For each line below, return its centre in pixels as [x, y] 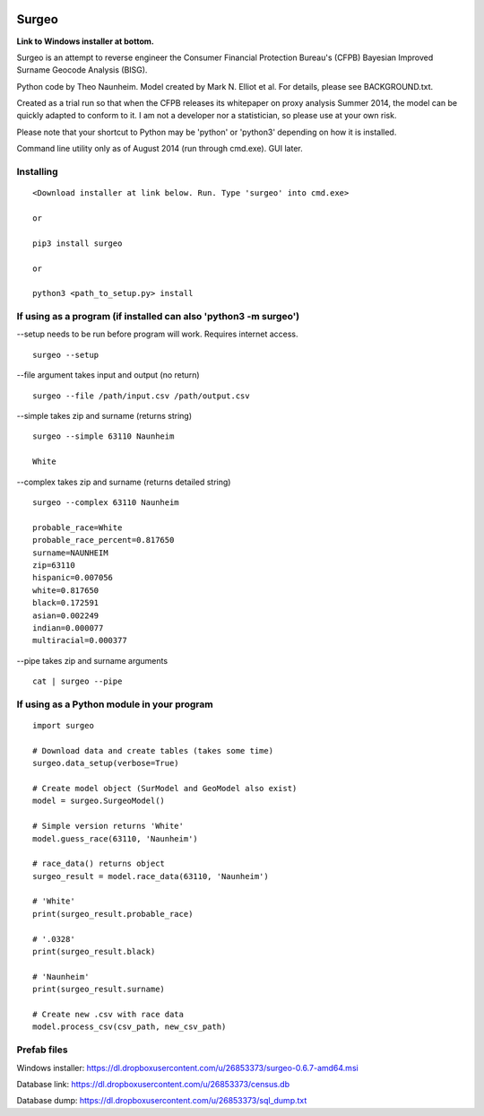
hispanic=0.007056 [73, 578]
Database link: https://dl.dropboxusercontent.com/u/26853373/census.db [153, 1084]
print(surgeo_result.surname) [99, 990]
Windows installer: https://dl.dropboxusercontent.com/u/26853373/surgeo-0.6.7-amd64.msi [187, 1068]
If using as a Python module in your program [115, 704]
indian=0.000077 [68, 628]
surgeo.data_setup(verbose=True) [106, 763]
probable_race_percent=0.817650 [104, 540]
